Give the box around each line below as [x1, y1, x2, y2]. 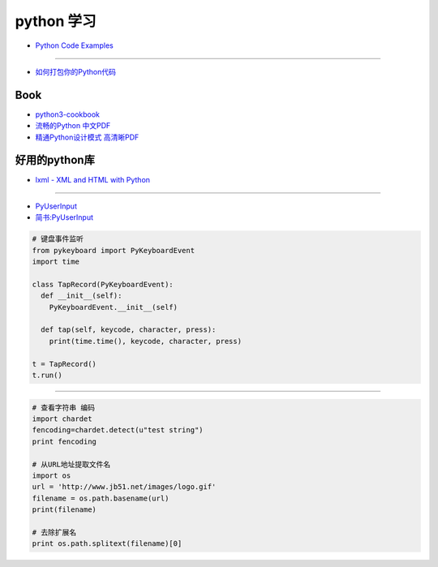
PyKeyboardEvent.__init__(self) [49, 303, 178, 311]
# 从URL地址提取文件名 [32, 459, 111, 469]
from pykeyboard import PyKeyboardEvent [32, 246, 195, 255]
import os [32, 470, 71, 480]
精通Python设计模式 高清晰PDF [35, 132, 140, 142]
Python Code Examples [35, 41, 114, 50]
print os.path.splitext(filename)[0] [32, 539, 182, 548]
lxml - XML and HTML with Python [35, 174, 150, 184]
